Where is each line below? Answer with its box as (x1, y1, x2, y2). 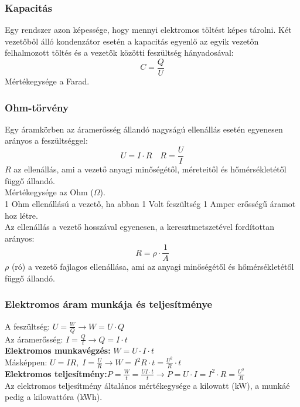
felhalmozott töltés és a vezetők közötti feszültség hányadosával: (5, 46, 234, 59)
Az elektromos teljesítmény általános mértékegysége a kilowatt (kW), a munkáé (5, 379, 290, 391)
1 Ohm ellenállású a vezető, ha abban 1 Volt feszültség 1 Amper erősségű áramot (5, 197, 296, 209)
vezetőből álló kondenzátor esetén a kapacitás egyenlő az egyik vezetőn (5, 35, 259, 47)
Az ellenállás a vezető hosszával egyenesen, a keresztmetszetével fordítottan (5, 221, 275, 233)
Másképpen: (5, 356, 47, 368)
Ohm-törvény (5, 100, 69, 114)
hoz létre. (5, 209, 38, 221)
